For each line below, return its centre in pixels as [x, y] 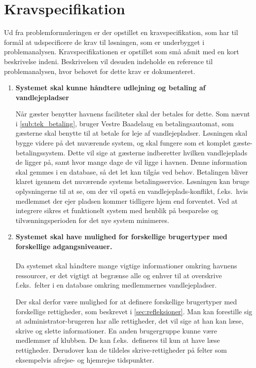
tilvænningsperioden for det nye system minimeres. [92, 220]
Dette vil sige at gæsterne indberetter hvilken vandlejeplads [158, 152]
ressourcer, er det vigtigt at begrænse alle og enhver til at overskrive [119, 275]
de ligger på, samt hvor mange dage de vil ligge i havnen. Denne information [131, 162]
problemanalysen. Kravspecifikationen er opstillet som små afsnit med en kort [122, 52]
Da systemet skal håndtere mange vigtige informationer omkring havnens [126, 266]
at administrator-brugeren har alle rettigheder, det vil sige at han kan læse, [129, 321]
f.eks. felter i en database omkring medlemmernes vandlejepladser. [116, 285]
